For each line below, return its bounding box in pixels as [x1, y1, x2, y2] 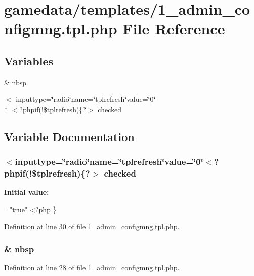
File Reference [122, 18, 225, 39]
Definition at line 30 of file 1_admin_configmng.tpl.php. [4, 221, 180, 231]
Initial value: [4, 187, 49, 197]
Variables [4, 53, 54, 68]
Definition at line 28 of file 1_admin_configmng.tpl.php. [4, 262, 180, 273]
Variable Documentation [4, 128, 135, 144]
